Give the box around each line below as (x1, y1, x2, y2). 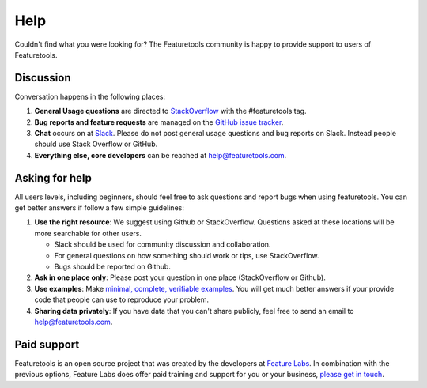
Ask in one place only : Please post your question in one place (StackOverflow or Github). (34, 273, 326, 282)
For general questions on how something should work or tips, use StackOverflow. (54, 251, 319, 260)
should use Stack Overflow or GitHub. (34, 139, 158, 149)
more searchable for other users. (34, 228, 142, 238)
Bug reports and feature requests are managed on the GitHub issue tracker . (34, 117, 284, 126)
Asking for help (14, 171, 93, 185)
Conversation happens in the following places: (14, 92, 166, 101)
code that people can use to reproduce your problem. (34, 295, 210, 304)
